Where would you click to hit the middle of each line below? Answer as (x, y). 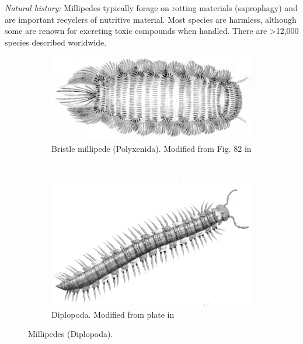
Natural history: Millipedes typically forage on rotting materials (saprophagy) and (151, 8)
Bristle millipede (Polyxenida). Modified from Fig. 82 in (151, 148)
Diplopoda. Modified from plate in (113, 314)
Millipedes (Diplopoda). (71, 334)
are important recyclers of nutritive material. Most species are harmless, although (151, 19)
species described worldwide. (56, 42)
